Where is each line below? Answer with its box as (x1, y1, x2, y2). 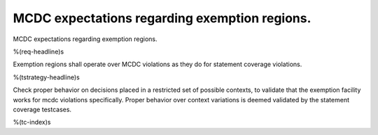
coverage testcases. (13, 105, 72, 113)
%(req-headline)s (13, 47, 64, 56)
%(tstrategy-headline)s (13, 73, 80, 81)
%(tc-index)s (13, 118, 51, 127)
